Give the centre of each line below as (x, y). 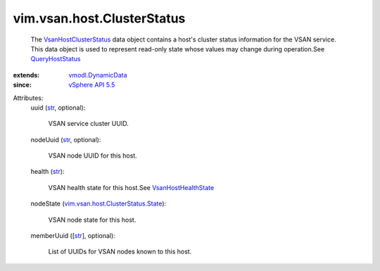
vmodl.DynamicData (98, 75)
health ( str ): (47, 172)
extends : (26, 75)
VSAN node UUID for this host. (93, 156)
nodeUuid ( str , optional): (66, 139)
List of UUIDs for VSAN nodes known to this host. (120, 252)
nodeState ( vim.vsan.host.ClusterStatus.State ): (99, 203)
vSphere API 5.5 (92, 85)
